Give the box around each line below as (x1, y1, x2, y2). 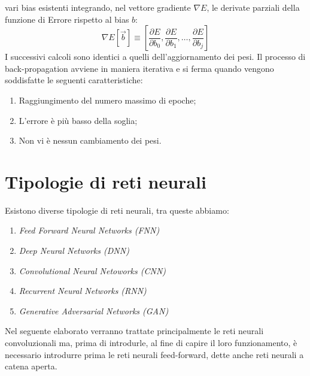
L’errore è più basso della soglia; (19, 114, 138, 126)
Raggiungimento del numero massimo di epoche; (19, 93, 196, 106)
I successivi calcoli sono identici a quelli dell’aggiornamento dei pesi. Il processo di (5, 50, 306, 63)
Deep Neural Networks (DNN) (19, 244, 129, 257)
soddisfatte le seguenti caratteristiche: (5, 74, 143, 86)
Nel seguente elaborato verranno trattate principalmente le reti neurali (5, 325, 264, 337)
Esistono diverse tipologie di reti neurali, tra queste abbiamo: (5, 204, 229, 216)
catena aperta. (5, 360, 57, 372)
